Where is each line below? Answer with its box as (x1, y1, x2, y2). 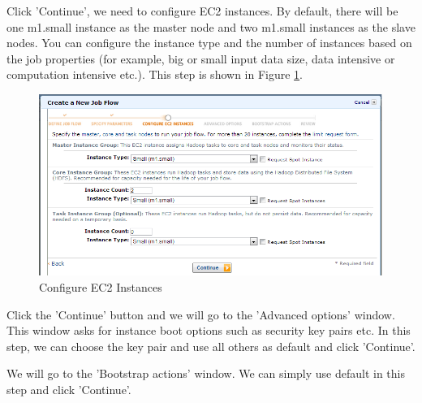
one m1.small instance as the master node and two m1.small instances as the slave (6, 18, 416, 35)
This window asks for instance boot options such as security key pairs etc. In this (6, 322, 411, 339)
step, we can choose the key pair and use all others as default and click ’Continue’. (6, 337, 416, 354)
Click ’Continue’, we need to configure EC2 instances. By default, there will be (6, 2, 398, 19)
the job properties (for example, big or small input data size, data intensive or (6, 50, 395, 67)
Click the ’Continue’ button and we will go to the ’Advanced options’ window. (6, 305, 395, 323)
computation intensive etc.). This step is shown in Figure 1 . (6, 66, 304, 83)
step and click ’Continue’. (6, 381, 131, 398)
